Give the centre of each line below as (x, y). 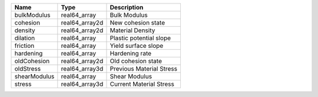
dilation (25, 38)
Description (127, 7)
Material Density (132, 30)
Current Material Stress (142, 84)
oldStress (28, 69)
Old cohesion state (136, 61)
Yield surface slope (137, 46)
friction (24, 46)
